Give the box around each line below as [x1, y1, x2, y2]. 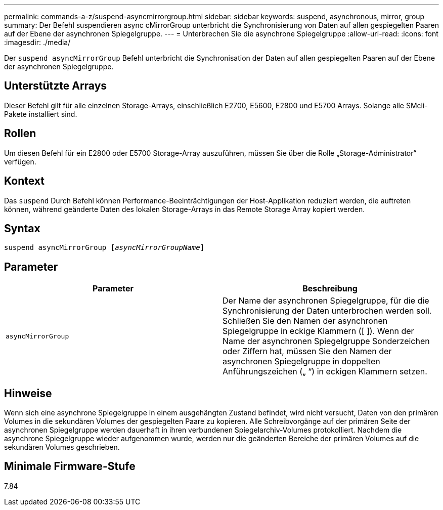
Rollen [4, 127, 36, 140]
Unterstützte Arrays [4, 79, 107, 93]
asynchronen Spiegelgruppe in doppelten [223, 356, 380, 367]
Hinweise [4, 387, 52, 400]
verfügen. [4, 157, 36, 166]
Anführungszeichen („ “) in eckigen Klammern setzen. [223, 366, 427, 377]
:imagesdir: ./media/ [4, 38, 71, 47]
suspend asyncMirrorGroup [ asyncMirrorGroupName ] [4, 243, 205, 252]
